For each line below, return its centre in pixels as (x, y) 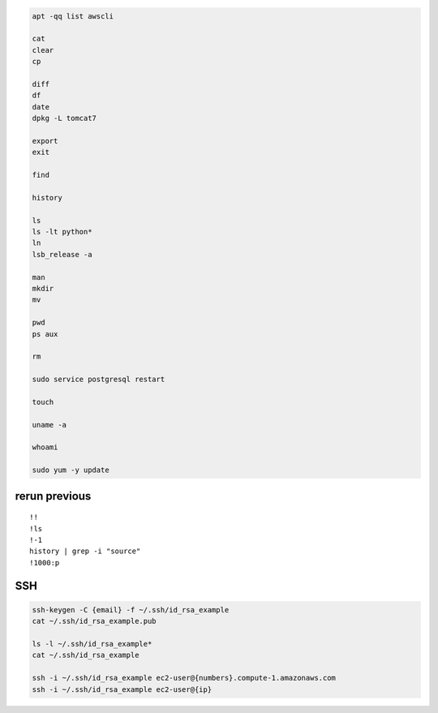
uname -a (49, 425)
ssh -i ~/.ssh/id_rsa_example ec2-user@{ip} (122, 689)
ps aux (45, 334)
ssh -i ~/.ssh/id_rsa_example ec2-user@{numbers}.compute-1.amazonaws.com (184, 678)
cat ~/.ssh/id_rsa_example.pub (94, 621)
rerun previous (53, 496)
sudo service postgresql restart (99, 380)
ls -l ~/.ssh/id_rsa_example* (92, 644)
